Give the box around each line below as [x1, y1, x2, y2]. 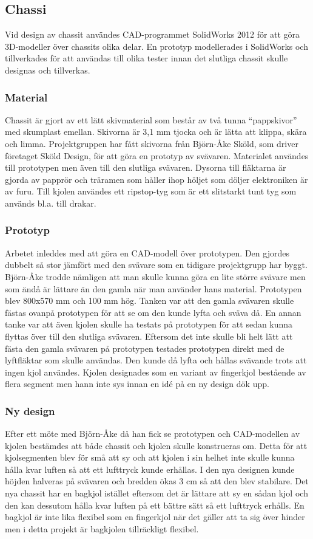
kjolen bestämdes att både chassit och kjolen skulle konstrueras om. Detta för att [5, 439, 308, 451]
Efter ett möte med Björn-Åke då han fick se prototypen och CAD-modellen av [5, 427, 300, 440]
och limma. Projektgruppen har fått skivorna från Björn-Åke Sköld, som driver [5, 137, 298, 149]
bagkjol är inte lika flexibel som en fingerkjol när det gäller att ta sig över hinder [5, 510, 305, 523]
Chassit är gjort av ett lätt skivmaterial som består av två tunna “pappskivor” [5, 113, 297, 126]
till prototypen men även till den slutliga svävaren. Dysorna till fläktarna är [5, 161, 286, 174]
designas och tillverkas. [5, 63, 90, 76]
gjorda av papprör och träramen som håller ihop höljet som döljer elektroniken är [5, 173, 308, 185]
